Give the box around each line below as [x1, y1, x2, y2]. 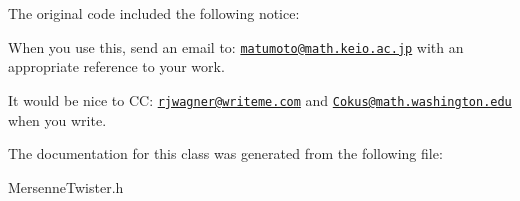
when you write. [8, 109, 107, 130]
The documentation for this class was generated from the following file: [8, 143, 443, 164]
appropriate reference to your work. [8, 56, 225, 77]
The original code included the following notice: [8, 3, 300, 23]
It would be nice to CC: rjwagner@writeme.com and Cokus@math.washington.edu [8, 89, 512, 110]
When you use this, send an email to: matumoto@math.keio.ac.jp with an [8, 36, 464, 57]
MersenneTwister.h [8, 176, 124, 197]
